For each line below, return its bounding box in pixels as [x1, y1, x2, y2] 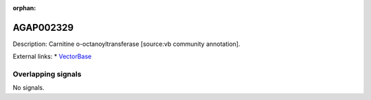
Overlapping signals [12, 69, 82, 79]
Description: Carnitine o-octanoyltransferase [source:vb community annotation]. [12, 40, 240, 48]
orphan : [12, 4, 36, 12]
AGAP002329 [12, 21, 74, 34]
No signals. [12, 84, 45, 92]
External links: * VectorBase [12, 52, 92, 61]
